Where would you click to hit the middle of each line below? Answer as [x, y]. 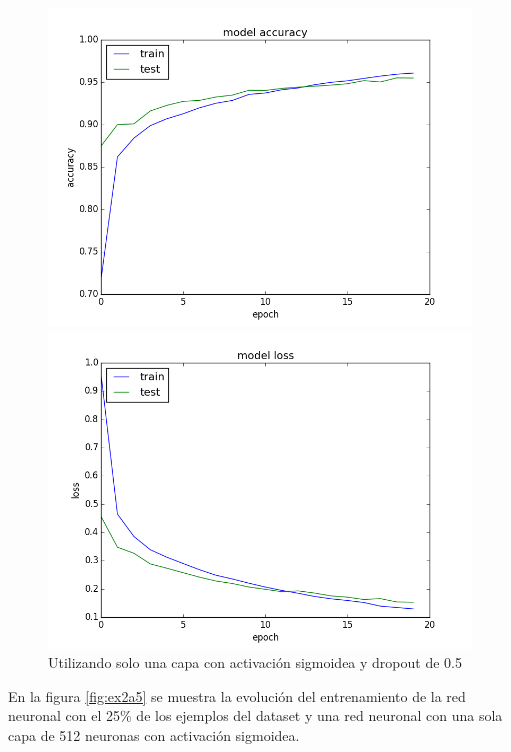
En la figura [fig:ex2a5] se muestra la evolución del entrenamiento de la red [237, 695]
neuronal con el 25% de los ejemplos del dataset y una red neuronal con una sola [255, 715]
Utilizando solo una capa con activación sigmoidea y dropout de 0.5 [255, 662]
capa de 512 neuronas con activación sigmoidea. [154, 734]
